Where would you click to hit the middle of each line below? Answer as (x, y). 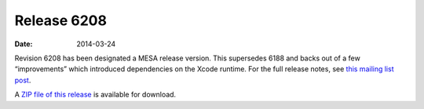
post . (23, 80)
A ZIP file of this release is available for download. (95, 95)
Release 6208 (61, 20)
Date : (24, 44)
